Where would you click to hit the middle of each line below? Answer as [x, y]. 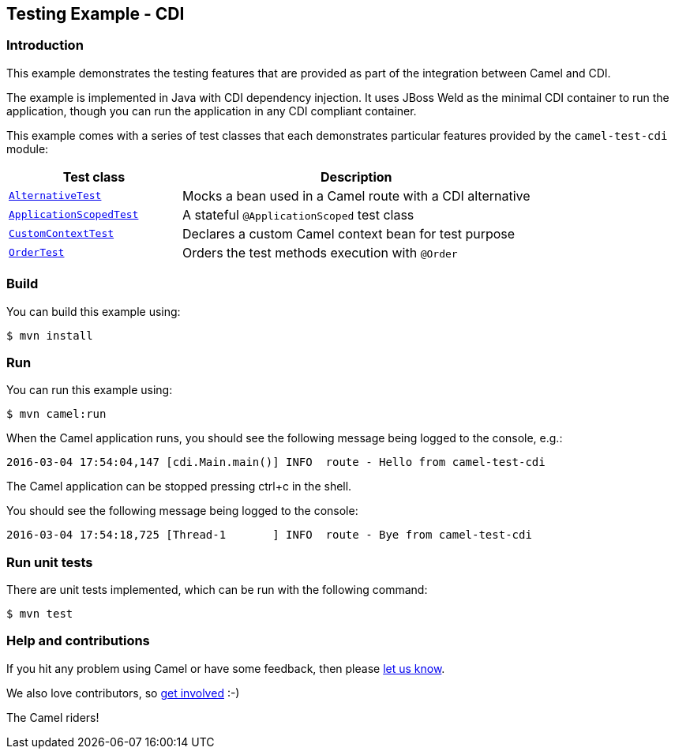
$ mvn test [40, 614]
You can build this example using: [94, 311]
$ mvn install [50, 335]
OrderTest [37, 253]
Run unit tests [50, 562]
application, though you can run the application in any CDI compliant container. [212, 111]
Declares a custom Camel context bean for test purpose [349, 233]
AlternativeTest [55, 196]
